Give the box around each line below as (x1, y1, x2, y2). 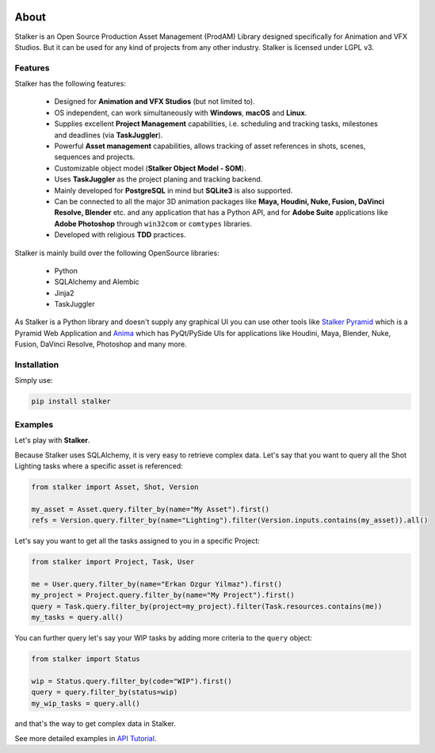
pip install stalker (31, 397, 111, 406)
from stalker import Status (31, 654, 140, 663)
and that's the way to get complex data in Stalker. (14, 719, 176, 728)
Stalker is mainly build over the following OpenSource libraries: (14, 248, 219, 258)
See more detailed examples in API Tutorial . (14, 733, 157, 743)
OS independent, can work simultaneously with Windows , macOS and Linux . (54, 108, 307, 117)
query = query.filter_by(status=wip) (31, 688, 178, 697)
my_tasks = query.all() (31, 613, 124, 621)
